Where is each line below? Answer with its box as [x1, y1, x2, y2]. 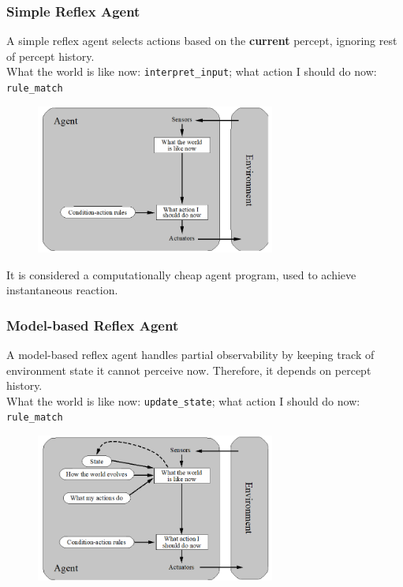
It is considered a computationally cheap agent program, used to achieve [6, 266, 356, 282]
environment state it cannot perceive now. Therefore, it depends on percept [6, 361, 371, 378]
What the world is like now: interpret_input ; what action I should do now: [6, 63, 377, 80]
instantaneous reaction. [6, 282, 118, 298]
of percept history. [6, 47, 95, 64]
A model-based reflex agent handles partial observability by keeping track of [6, 346, 375, 363]
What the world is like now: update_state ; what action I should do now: [6, 392, 360, 409]
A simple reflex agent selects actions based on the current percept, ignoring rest [6, 32, 397, 49]
